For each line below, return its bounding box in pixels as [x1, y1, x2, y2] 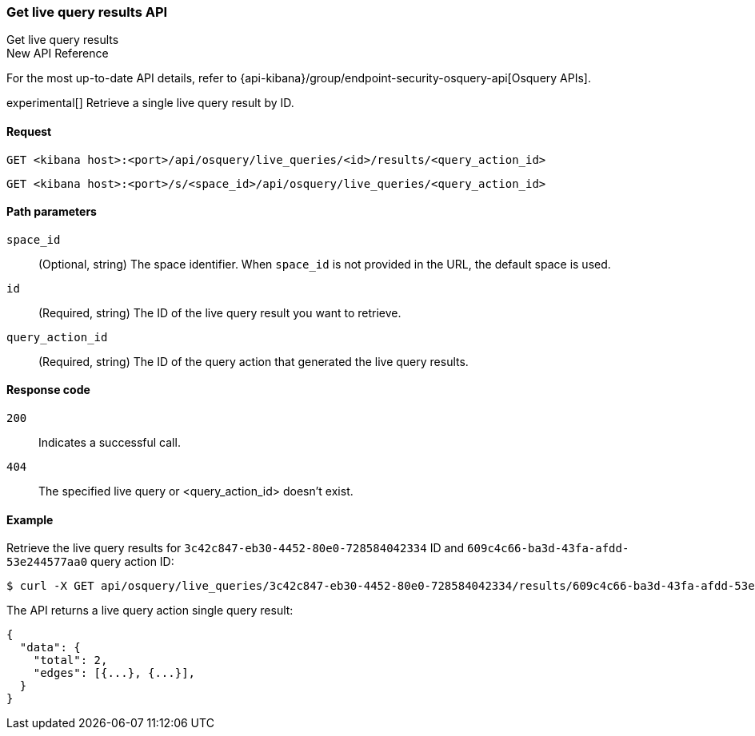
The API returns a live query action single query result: [6, 603, 294, 618]
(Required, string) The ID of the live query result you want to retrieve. [38, 305, 401, 320]
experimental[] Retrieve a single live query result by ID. [6, 96, 294, 110]
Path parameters [6, 205, 97, 219]
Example [6, 512, 54, 527]
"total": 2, [33, 654, 108, 667]
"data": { [19, 641, 81, 654]
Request [6, 124, 52, 138]
